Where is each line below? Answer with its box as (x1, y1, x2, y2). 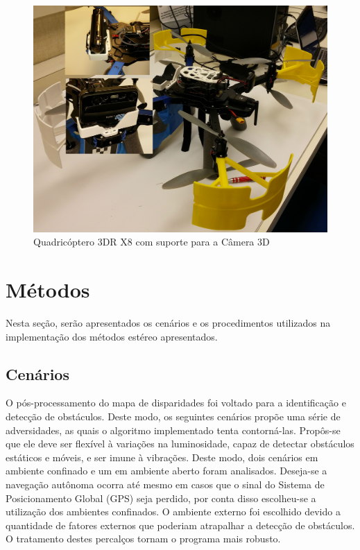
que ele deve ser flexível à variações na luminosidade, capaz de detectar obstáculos (6, 436, 354, 451)
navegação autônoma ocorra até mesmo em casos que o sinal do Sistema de (6, 476, 325, 491)
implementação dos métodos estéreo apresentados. (6, 329, 218, 343)
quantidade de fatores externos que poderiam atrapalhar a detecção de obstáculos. (6, 517, 355, 532)
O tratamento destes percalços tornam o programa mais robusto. (6, 531, 281, 546)
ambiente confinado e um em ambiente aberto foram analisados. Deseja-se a (6, 463, 327, 478)
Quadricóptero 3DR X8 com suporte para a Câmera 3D (33, 234, 270, 249)
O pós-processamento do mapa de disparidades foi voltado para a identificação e (6, 395, 346, 410)
